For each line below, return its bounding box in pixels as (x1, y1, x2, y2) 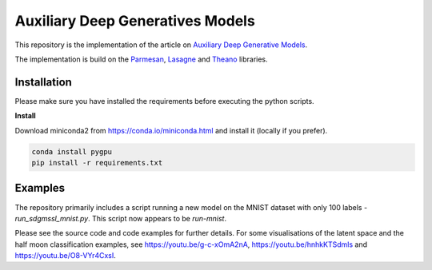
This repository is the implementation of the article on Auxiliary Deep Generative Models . (14, 40, 308, 50)
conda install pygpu (31, 147, 112, 156)
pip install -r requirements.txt (31, 158, 163, 167)
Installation (14, 75, 72, 89)
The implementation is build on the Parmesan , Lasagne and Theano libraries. (14, 54, 268, 64)
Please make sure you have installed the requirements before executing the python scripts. (14, 96, 315, 105)
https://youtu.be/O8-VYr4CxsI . (14, 251, 116, 260)
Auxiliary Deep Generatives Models (14, 12, 255, 30)
